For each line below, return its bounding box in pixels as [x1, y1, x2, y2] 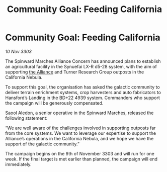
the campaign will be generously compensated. [5, 100, 104, 106]
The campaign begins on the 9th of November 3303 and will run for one [5, 150, 155, 156]
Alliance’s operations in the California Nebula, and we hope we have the [5, 135, 154, 141]
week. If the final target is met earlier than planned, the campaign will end [5, 156, 157, 162]
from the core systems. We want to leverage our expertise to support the [5, 130, 156, 136]
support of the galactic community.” [5, 141, 79, 147]
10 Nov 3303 [5, 48, 32, 54]
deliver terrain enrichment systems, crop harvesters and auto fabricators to [5, 89, 161, 95]
